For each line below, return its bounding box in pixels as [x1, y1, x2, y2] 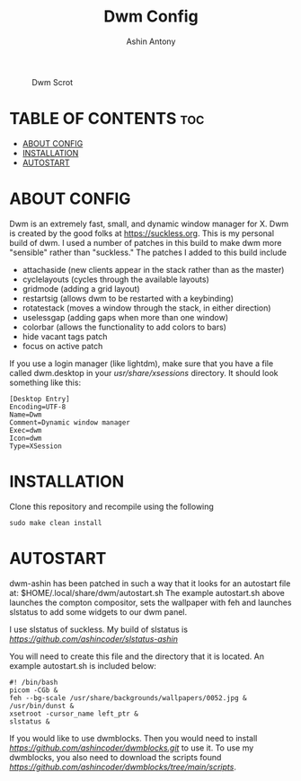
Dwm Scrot [31, 76, 74, 87]
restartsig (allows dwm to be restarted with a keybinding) [22, 293, 234, 303]
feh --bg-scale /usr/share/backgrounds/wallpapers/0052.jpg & [9, 693, 247, 702]
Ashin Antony [126, 36, 176, 47]
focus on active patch [22, 340, 103, 351]
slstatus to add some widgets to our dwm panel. [9, 606, 187, 617]
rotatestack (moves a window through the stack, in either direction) [22, 303, 271, 313]
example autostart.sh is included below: [9, 660, 157, 671]
